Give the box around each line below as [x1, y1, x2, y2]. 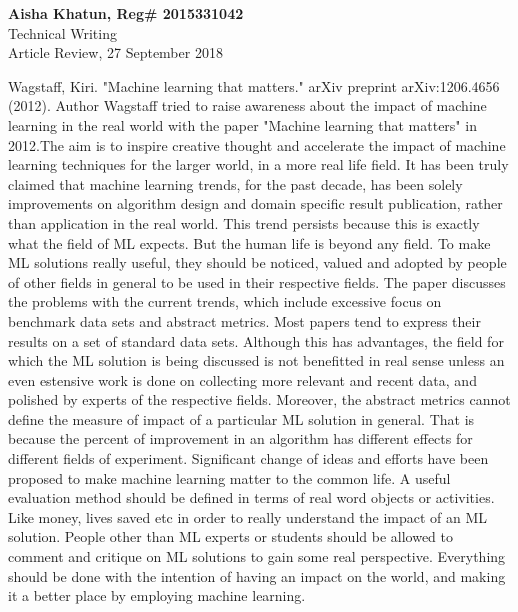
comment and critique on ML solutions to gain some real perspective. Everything [8, 546, 506, 567]
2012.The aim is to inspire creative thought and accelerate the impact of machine [8, 134, 506, 155]
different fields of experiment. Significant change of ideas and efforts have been [8, 448, 489, 469]
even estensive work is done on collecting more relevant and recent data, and [8, 369, 477, 390]
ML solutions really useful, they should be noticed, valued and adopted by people [8, 252, 507, 273]
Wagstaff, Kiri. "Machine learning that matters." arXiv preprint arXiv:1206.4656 [8, 75, 500, 96]
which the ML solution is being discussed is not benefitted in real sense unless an [8, 350, 505, 371]
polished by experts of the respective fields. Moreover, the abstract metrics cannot [8, 389, 511, 410]
